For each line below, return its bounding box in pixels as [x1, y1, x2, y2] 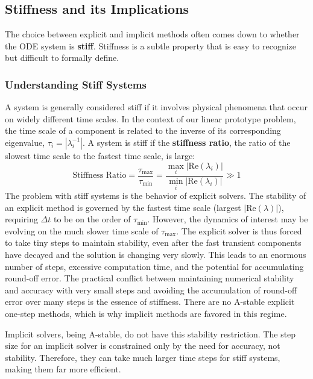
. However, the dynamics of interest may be [147, 213, 308, 225]
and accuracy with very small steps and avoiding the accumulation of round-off [5, 283, 297, 296]
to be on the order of [54, 213, 131, 225]
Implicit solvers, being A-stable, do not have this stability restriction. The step [5, 327, 296, 340]
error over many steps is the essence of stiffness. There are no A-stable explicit [5, 295, 295, 308]
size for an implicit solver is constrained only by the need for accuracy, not [5, 339, 280, 352]
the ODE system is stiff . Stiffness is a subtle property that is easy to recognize [5, 39, 297, 52]
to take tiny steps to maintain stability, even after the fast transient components [5, 236, 302, 249]
